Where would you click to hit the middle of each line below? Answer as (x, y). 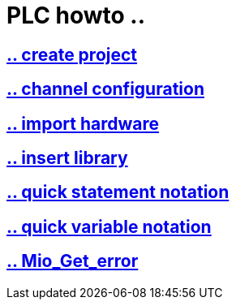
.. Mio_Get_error (73, 261)
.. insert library (67, 158)
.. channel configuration (105, 89)
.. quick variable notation (109, 226)
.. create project (72, 54)
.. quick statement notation (118, 192)
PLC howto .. (76, 15)
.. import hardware (83, 123)
